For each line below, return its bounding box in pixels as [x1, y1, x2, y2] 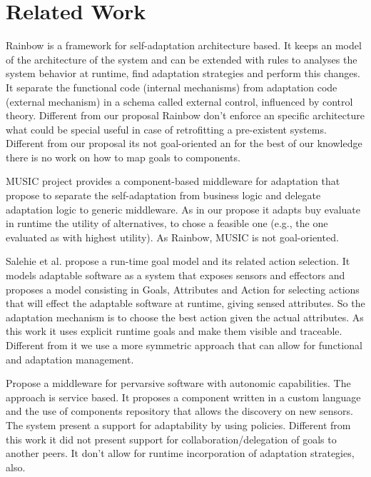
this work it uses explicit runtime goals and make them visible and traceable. [6, 323, 342, 338]
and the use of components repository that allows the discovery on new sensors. [6, 403, 353, 418]
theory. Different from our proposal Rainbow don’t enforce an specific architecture [6, 108, 365, 123]
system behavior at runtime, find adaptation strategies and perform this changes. [6, 66, 360, 81]
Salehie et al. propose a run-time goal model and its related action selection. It [6, 253, 350, 268]
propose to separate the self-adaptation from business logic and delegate [6, 188, 321, 203]
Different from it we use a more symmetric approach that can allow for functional [6, 338, 362, 352]
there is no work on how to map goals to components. [6, 149, 240, 164]
